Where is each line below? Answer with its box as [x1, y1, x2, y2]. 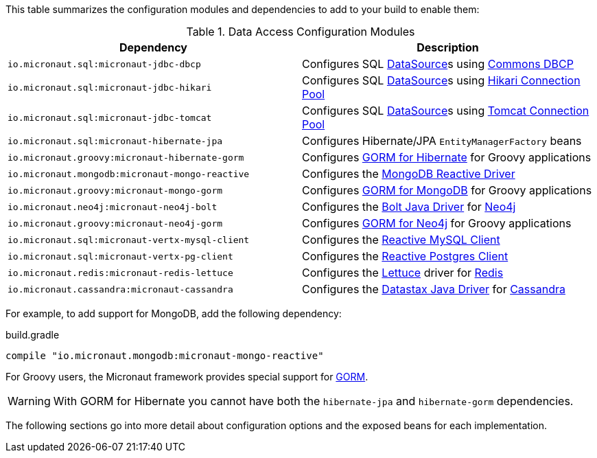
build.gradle [5, 329, 60, 341]
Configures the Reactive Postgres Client [302, 249, 508, 263]
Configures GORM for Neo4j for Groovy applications [302, 216, 572, 230]
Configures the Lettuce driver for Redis [302, 266, 504, 279]
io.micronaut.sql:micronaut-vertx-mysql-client [8, 234, 250, 245]
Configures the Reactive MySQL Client [302, 233, 500, 247]
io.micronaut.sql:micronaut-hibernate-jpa [8, 135, 223, 146]
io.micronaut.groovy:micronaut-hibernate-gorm [8, 152, 244, 163]
